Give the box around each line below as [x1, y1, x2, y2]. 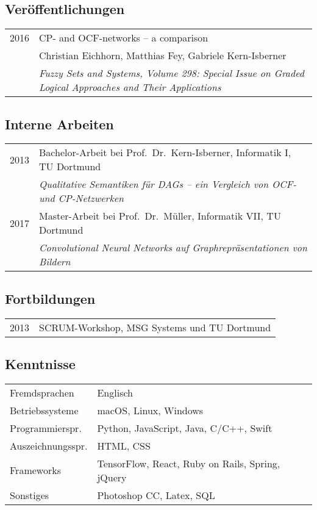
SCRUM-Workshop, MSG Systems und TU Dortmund [39, 320, 271, 334]
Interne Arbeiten [5, 114, 114, 133]
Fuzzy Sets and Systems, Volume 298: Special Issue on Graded [39, 66, 304, 81]
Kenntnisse [5, 354, 76, 373]
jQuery [97, 470, 127, 484]
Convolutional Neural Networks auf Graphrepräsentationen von [39, 240, 308, 255]
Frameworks [10, 463, 61, 478]
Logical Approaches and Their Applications [39, 80, 221, 95]
